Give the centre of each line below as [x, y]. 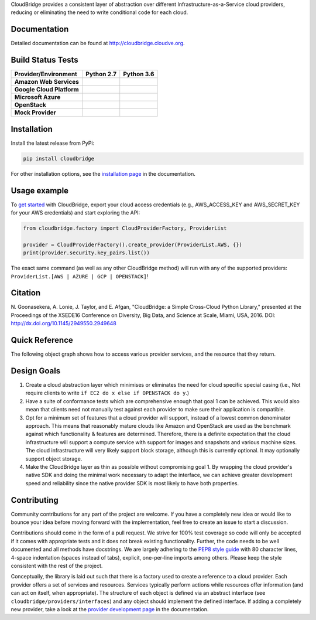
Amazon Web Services [47, 82]
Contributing [35, 500]
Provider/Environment [46, 74]
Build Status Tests [44, 60]
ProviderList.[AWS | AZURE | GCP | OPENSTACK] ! [80, 276]
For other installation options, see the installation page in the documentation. [103, 173]
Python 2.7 [101, 74]
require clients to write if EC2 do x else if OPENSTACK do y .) [107, 393]
